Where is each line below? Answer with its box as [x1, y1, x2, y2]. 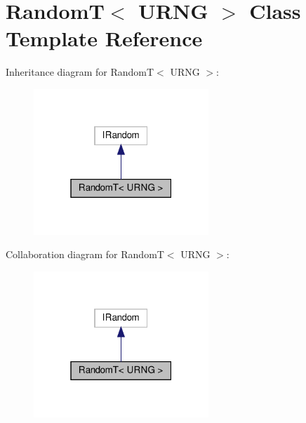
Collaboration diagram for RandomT [6, 247, 164, 262]
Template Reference [6, 24, 203, 53]
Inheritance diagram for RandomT [6, 65, 154, 79]
